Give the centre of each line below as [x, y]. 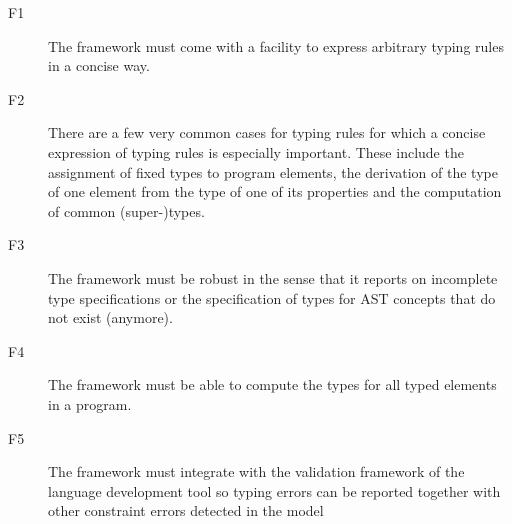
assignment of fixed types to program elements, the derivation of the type [273, 171]
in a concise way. [99, 65]
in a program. [90, 403]
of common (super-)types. [126, 210]
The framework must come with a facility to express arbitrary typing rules [276, 45]
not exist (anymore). [110, 317]
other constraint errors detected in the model [186, 510]
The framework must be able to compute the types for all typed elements [272, 384]
